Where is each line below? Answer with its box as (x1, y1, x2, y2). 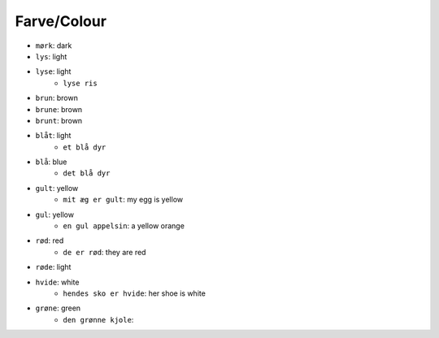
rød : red (35, 236, 64, 245)
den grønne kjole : (63, 314, 134, 324)
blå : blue (35, 157, 67, 167)
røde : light (35, 262, 72, 272)
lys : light (35, 51, 67, 61)
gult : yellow (35, 183, 79, 193)
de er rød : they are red (63, 247, 146, 257)
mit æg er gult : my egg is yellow (63, 195, 183, 205)
